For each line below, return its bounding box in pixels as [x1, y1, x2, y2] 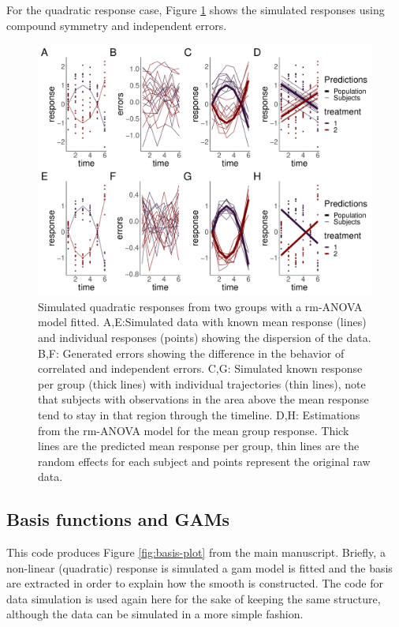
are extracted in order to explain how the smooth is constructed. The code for [6, 575, 384, 591]
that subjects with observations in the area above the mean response [38, 391, 369, 407]
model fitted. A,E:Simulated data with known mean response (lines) [38, 313, 367, 330]
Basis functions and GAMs [6, 507, 230, 531]
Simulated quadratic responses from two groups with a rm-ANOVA [38, 298, 363, 314]
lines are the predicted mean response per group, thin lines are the [38, 437, 360, 454]
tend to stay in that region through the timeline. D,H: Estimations [38, 406, 360, 422]
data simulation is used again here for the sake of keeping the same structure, [6, 590, 381, 606]
